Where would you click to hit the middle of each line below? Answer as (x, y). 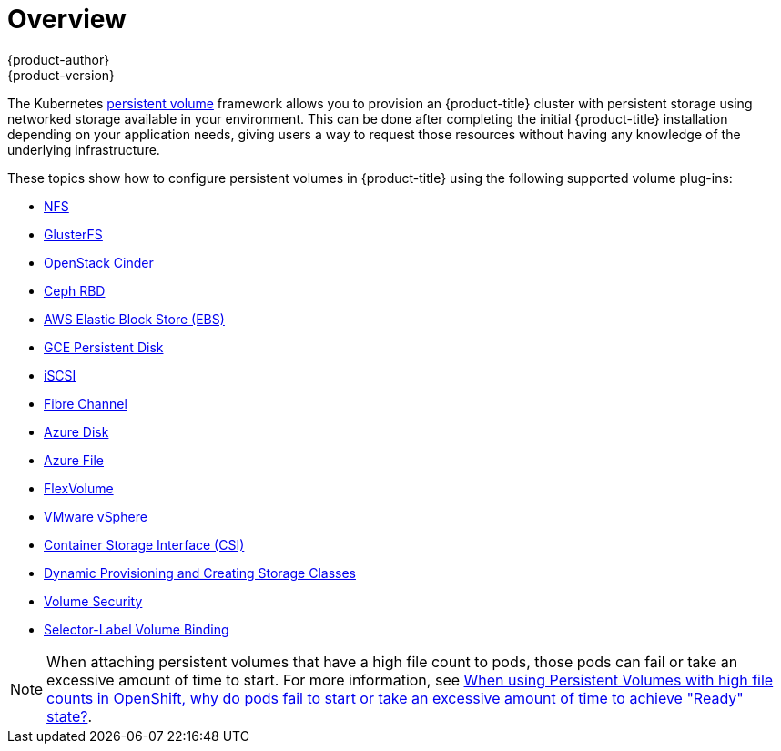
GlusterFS (73, 234)
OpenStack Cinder (99, 262)
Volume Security (93, 601)
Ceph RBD (75, 290)
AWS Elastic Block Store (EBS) (134, 319)
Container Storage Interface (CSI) (144, 544)
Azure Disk (76, 431)
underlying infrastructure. (84, 149)
